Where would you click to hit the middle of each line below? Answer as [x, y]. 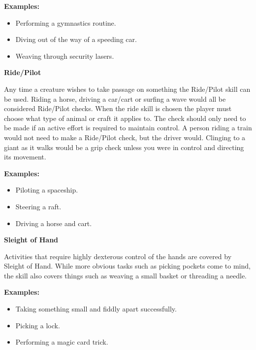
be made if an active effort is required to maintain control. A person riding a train [128, 128]
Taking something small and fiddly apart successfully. [96, 309]
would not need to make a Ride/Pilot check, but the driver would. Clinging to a [125, 137]
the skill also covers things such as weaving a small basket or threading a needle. [126, 275]
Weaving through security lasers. [65, 56]
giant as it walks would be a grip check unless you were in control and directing [124, 147]
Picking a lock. [38, 325]
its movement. [25, 157]
